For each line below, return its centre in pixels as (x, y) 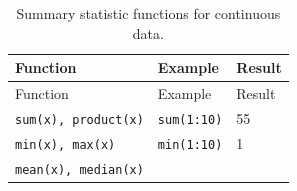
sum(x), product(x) (79, 119)
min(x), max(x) (65, 144)
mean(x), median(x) (79, 169)
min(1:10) (190, 144)
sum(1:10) (190, 119)
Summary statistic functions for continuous (148, 13)
